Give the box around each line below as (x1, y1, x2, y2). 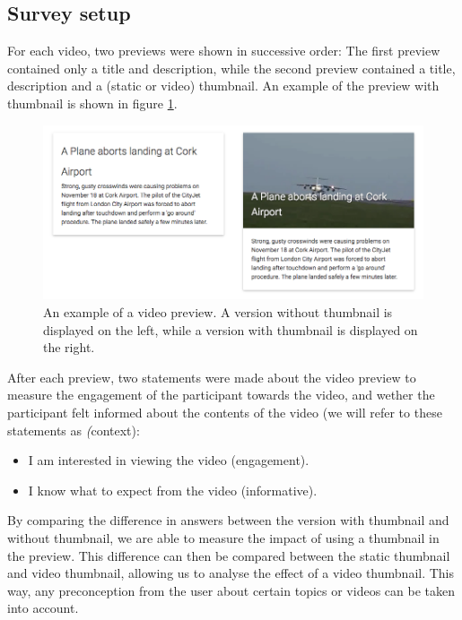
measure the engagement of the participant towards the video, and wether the (7, 385, 435, 404)
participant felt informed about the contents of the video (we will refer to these (7, 402, 442, 421)
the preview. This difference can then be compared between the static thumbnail (7, 546, 450, 564)
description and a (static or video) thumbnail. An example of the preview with (7, 76, 440, 95)
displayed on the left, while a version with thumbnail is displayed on (43, 320, 418, 339)
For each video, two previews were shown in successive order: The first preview (7, 41, 440, 60)
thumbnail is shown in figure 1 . (7, 93, 178, 112)
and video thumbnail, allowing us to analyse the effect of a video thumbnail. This (7, 564, 455, 582)
